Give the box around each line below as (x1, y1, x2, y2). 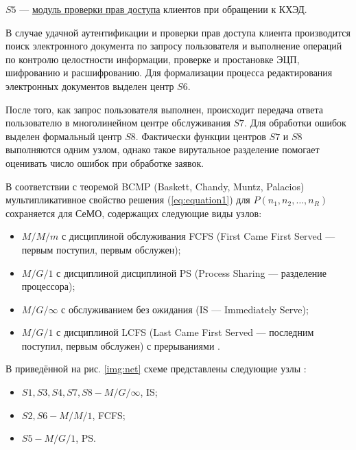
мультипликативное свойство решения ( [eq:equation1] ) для (5, 192, 250, 207)
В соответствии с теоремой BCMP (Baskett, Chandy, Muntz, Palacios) (5, 179, 305, 193)
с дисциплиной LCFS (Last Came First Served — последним (56, 325, 314, 339)
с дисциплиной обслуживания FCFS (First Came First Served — (61, 229, 335, 243)
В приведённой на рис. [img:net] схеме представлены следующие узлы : (5, 361, 307, 376)
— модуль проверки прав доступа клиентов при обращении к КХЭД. (19, 2, 307, 16)
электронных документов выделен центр (5, 78, 174, 93)
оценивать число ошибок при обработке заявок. (5, 155, 204, 170)
